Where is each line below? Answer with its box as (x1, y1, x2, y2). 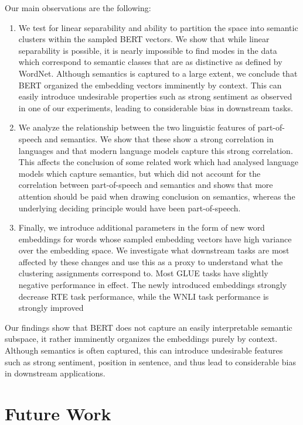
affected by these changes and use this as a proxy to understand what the (18, 255, 283, 268)
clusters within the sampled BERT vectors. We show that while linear (18, 33, 270, 45)
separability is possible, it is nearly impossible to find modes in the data (18, 44, 277, 56)
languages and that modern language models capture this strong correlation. (18, 144, 293, 156)
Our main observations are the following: (5, 2, 151, 13)
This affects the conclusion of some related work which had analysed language (18, 156, 298, 168)
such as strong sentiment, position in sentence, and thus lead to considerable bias (5, 355, 296, 368)
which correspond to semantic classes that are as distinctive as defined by (18, 56, 282, 68)
